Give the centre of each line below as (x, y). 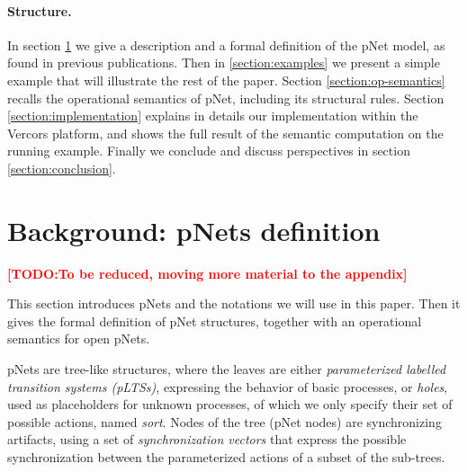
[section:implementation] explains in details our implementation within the (213, 116)
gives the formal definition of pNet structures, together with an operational (215, 321)
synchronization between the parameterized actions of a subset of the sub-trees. (226, 457)
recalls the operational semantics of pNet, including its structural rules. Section (226, 98)
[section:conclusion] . (62, 168)
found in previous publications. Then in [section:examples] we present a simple (224, 62)
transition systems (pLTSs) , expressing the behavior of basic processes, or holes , (228, 386)
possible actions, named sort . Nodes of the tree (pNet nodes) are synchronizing (225, 421)
